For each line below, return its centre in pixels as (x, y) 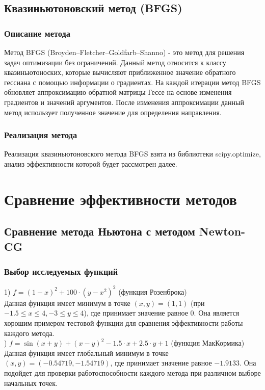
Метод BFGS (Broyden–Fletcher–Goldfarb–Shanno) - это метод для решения (124, 52)
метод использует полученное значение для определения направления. (113, 112)
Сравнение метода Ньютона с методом (100, 231)
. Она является (217, 313)
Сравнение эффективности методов (121, 199)
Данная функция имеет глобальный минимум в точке (86, 353)
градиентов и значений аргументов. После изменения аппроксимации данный (124, 102)
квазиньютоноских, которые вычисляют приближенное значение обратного (120, 72)
